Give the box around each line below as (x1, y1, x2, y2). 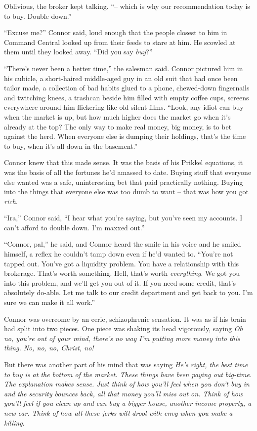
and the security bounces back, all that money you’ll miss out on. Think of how (4, 388, 243, 398)
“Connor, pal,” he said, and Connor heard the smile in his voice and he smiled (4, 239, 241, 249)
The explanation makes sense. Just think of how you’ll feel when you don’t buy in (4, 379, 250, 389)
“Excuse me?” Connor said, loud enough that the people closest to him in (4, 27, 227, 38)
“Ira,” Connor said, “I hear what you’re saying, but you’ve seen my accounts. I (4, 213, 243, 223)
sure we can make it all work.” (4, 297, 95, 307)
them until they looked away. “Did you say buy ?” (4, 46, 153, 57)
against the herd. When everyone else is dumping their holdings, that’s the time (4, 131, 246, 141)
